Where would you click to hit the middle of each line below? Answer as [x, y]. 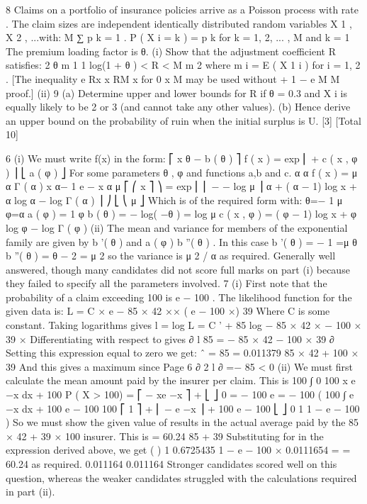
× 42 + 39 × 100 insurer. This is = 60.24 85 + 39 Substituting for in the [165, 436]
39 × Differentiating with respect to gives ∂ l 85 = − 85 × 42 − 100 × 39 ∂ [170, 338]
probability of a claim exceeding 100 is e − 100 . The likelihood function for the [179, 297]
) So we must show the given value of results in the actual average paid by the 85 [182, 422]
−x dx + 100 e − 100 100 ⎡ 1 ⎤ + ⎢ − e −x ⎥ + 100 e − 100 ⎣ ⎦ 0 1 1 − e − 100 [183, 408]
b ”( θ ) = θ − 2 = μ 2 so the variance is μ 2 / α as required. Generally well [171, 256]
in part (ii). [30, 492]
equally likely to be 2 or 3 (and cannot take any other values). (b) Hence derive [178, 107]
